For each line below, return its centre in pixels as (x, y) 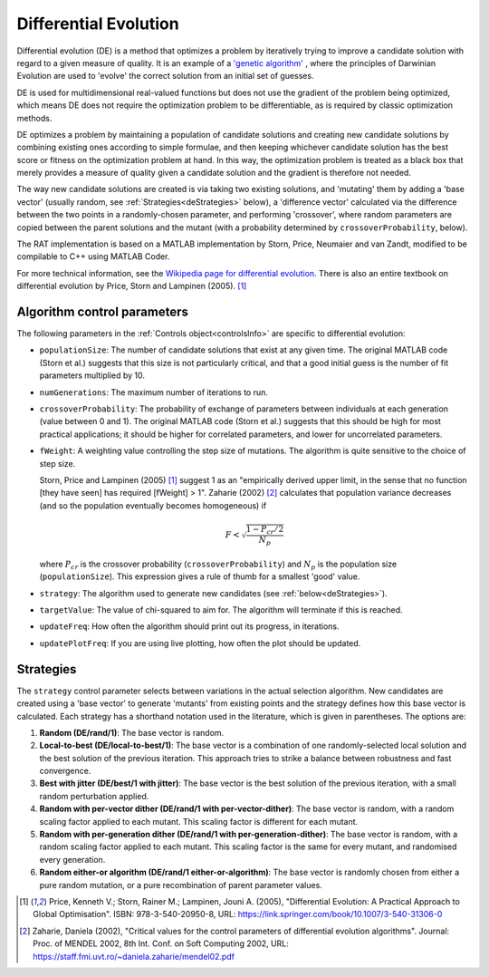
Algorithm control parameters (103, 312)
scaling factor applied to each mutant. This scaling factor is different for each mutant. (199, 821)
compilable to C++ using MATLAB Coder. (93, 256)
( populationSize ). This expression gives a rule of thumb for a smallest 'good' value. (200, 576)
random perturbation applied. (94, 796)
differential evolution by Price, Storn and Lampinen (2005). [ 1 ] (132, 286)
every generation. (72, 859)
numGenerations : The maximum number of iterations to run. (154, 392)
